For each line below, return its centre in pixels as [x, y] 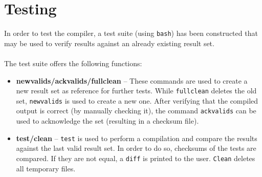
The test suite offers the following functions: [73, 63]
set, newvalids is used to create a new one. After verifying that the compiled [137, 100]
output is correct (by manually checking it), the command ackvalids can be [136, 111]
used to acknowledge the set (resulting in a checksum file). [107, 121]
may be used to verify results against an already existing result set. [109, 43]
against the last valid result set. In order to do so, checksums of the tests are [136, 148]
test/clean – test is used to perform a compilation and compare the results [137, 138]
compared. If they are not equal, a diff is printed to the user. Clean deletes [136, 158]
